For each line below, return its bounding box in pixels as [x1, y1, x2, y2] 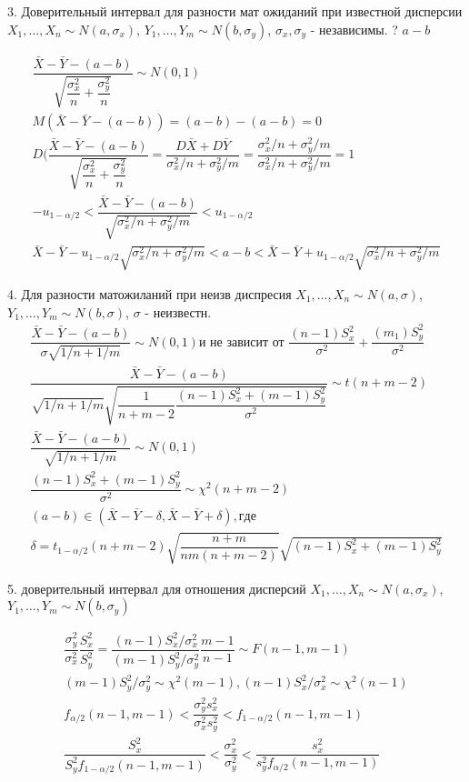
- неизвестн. [145, 302, 212, 321]
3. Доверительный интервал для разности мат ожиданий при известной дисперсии [7, 2, 463, 20]
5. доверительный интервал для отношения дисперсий [7, 578, 306, 597]
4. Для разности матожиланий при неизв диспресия [7, 285, 292, 303]
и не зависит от [198, 336, 284, 349]
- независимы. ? [310, 19, 398, 38]
